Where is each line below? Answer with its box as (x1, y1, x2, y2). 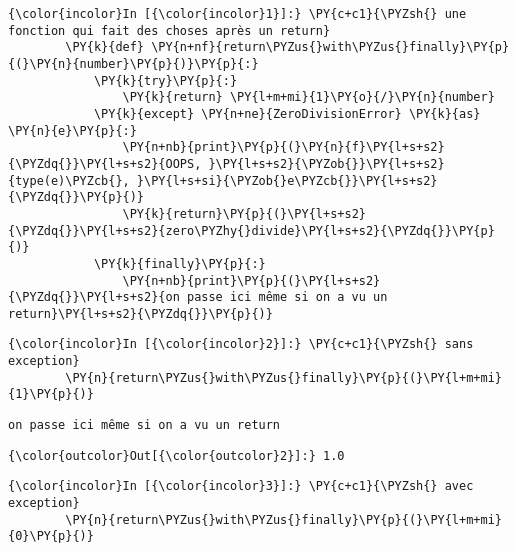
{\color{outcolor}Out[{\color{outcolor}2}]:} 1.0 (8, 448, 345, 463)
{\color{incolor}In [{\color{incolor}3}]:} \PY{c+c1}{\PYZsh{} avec (8, 479, 474, 494)
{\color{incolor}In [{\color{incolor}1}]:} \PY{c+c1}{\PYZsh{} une (8, 7, 467, 21)
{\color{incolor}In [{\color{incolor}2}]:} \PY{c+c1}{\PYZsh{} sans (8, 337, 474, 352)
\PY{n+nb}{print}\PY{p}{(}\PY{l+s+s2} (122, 273, 381, 288)
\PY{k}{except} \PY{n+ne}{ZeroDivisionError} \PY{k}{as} (93, 106, 481, 121)
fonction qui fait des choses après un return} (8, 23, 331, 38)
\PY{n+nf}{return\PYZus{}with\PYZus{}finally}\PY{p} (151, 40, 510, 55)
